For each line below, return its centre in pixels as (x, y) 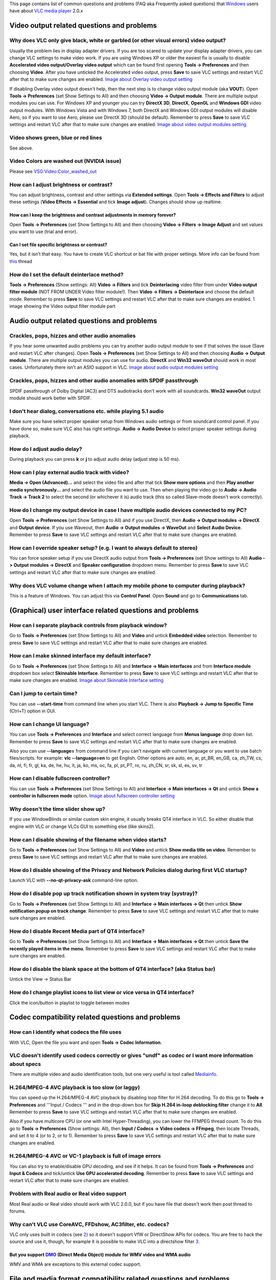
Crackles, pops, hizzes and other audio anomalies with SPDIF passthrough (104, 380)
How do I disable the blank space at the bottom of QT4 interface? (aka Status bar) (112, 969)
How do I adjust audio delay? (46, 449)
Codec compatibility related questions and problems (95, 1017)
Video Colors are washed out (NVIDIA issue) (65, 161)
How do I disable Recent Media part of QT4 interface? (77, 931)
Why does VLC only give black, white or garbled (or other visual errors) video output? (118, 40)
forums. (18, 1211)
